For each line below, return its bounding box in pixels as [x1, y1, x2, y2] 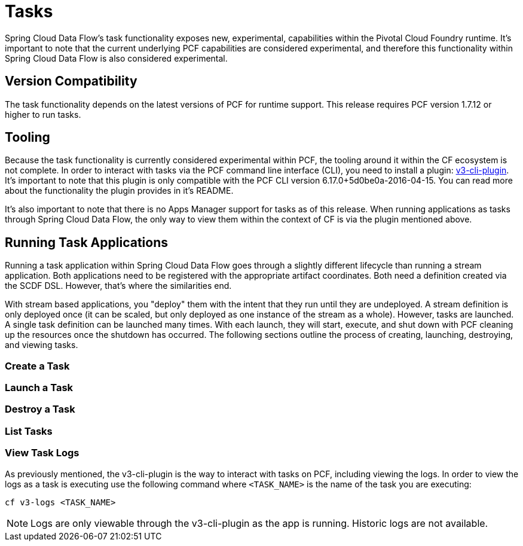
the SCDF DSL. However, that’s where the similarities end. [5, 280, 232, 291]
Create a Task [5, 359, 70, 372]
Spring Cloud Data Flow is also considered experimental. [5, 53, 228, 63]
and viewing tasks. [5, 340, 78, 350]
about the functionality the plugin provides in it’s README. [5, 185, 234, 196]
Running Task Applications [5, 234, 168, 250]
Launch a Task [5, 382, 74, 394]
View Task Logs [5, 447, 79, 459]
